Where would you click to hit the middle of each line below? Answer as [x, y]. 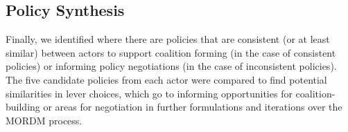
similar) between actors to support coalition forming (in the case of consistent [171, 52]
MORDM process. [44, 120]
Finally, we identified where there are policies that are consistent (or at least [168, 39]
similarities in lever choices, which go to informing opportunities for [149, 93]
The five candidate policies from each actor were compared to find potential [166, 79]
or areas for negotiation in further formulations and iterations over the [193, 107]
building [23, 107]
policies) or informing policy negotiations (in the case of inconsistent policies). [171, 66]
